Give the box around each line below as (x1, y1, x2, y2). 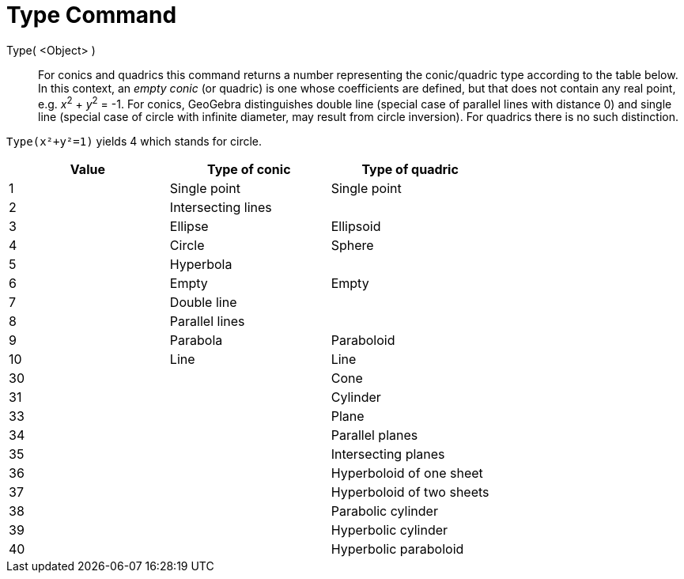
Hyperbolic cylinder (331, 522, 448, 539)
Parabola (169, 332, 223, 349)
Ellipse (169, 218, 209, 235)
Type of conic (206, 161, 291, 178)
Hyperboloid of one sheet (331, 465, 483, 482)
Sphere (331, 237, 374, 254)
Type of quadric (361, 161, 459, 178)
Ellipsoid (331, 218, 381, 235)
